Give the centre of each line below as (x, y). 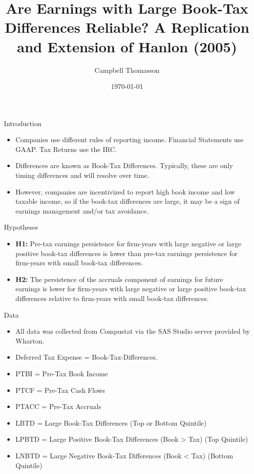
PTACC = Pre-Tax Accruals (58, 406)
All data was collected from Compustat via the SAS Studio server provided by (133, 331)
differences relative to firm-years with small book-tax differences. (112, 298)
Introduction (23, 123)
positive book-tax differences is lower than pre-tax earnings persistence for (127, 253)
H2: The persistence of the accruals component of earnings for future (119, 279)
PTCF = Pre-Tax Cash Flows (60, 390)
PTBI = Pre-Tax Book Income (62, 373)
